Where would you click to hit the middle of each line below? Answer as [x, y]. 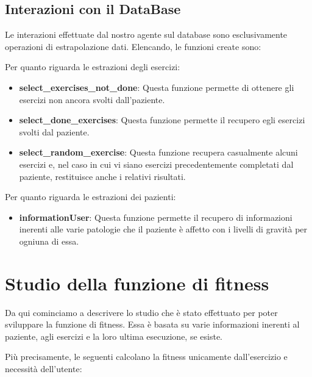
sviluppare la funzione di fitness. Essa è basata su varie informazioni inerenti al [152, 324]
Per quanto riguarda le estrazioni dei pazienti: [90, 197]
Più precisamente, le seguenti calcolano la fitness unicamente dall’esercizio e [146, 357]
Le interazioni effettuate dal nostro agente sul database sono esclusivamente [146, 34]
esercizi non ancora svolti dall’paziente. [92, 99]
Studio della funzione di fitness [137, 283]
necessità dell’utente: [44, 369]
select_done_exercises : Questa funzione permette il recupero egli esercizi [162, 120]
